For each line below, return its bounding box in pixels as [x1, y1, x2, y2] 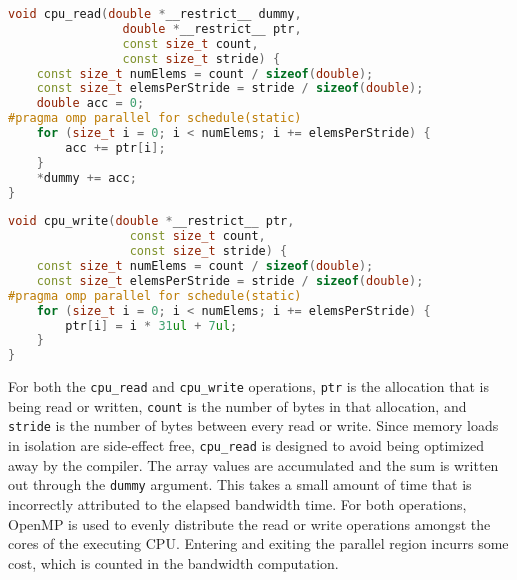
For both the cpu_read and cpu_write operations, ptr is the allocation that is [8, 376, 489, 397]
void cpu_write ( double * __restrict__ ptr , [8, 214, 295, 229]
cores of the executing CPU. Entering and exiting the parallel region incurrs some [8, 533, 509, 554]
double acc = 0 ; [36, 96, 145, 111]
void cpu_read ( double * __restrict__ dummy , [8, 7, 302, 21]
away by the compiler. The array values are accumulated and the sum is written [8, 454, 499, 475]
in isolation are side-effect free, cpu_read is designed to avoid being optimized [8, 435, 485, 456]
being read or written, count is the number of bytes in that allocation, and [8, 395, 467, 416]
